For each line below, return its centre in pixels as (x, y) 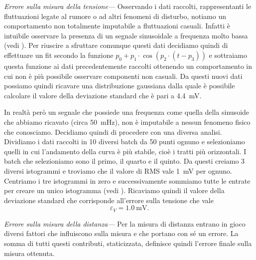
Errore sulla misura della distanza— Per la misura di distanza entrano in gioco (125, 223)
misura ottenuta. (29, 253)
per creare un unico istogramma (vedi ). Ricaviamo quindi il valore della (114, 190)
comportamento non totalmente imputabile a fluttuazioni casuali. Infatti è (117, 26)
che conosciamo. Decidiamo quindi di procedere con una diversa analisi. (113, 131)
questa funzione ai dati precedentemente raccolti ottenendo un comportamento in (128, 66)
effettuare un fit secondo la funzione (59, 55)
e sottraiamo (228, 55)
